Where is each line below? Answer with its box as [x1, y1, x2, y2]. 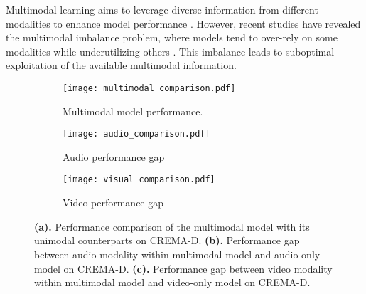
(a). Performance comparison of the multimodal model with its [34, 219, 310, 233]
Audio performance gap [63, 149, 165, 164]
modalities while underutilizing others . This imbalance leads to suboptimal [6, 43, 335, 58]
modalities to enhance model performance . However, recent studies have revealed [6, 16, 361, 31]
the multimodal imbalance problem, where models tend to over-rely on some [6, 30, 338, 45]
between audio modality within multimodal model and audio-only [34, 246, 321, 261]
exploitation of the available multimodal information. [6, 58, 237, 73]
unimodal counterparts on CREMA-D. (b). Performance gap [34, 233, 300, 248]
